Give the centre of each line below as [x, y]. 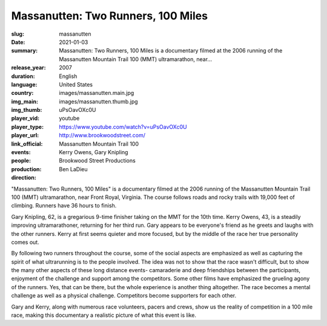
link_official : [27, 144]
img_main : [25, 101]
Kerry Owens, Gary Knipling [94, 152]
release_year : [29, 68]
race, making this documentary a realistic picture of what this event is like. [104, 315]
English [68, 76]
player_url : [25, 135]
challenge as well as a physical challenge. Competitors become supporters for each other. [124, 296]
